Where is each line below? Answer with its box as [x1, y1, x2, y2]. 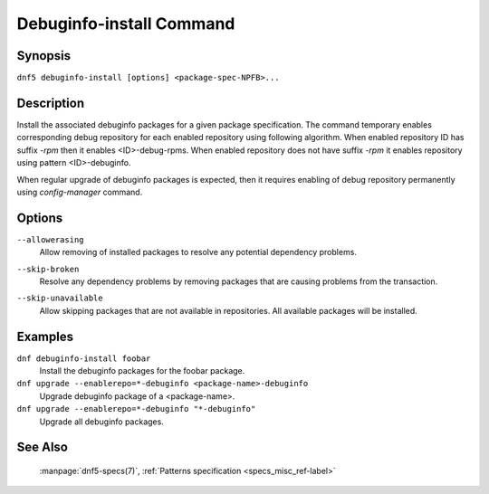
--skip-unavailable [16, 293, 103, 303]
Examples [16, 328, 74, 344]
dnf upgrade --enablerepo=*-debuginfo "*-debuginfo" [16, 404, 256, 414]
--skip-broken [16, 263, 80, 274]
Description [16, 95, 85, 110]
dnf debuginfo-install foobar [16, 353, 151, 364]
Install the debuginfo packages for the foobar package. [39, 366, 245, 376]
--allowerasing [16, 234, 85, 244]
